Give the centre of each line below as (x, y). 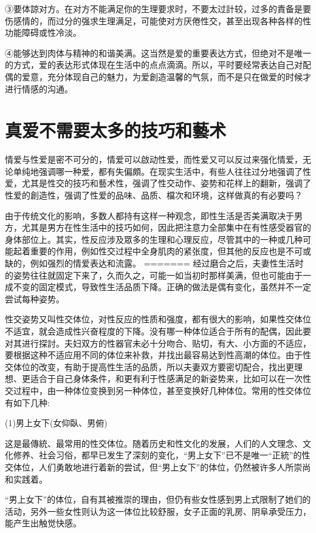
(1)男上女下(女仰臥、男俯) (56, 423)
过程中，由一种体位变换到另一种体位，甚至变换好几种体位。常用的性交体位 (162, 390)
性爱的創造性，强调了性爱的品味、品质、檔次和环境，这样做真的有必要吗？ (154, 195)
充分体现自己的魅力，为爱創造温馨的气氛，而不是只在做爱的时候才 (179, 76)
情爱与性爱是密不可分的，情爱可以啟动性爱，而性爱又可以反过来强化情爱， (154, 159)
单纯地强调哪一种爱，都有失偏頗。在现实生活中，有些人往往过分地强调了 (158, 171)
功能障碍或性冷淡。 (43, 32)
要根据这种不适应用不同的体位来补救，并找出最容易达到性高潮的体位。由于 (154, 355)
